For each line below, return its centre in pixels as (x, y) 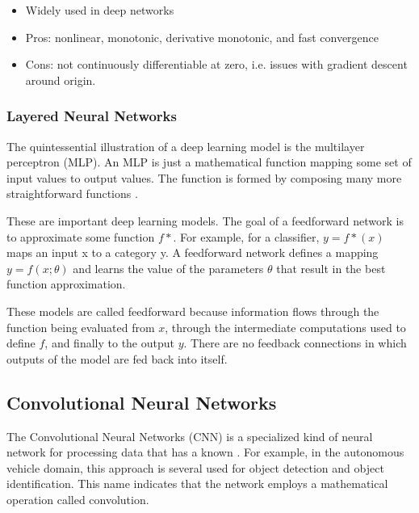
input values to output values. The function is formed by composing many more (204, 177)
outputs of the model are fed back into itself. (117, 358)
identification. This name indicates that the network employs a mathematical (197, 484)
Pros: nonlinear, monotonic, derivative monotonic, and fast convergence (202, 37)
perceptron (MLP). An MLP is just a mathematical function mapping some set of (209, 162)
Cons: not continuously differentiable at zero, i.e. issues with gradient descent (216, 64)
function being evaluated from (81, 327)
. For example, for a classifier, (246, 236)
